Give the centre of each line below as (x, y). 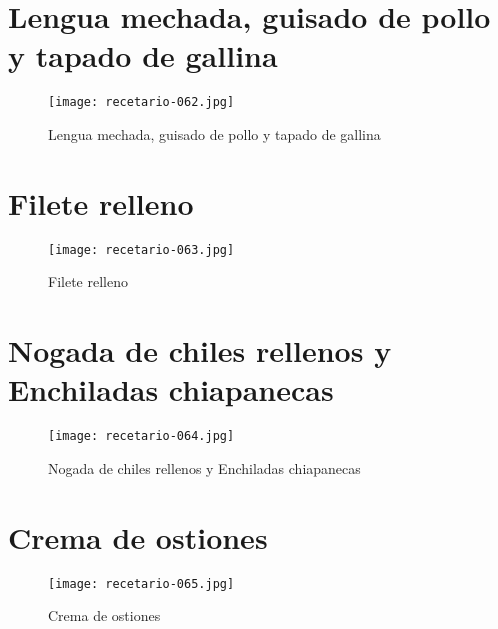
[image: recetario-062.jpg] (141, 102)
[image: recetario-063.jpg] (141, 249)
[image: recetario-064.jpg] (141, 436)
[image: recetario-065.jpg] (141, 583)
